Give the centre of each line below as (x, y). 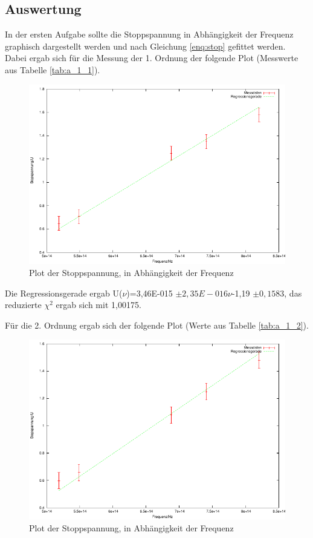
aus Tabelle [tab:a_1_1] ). (53, 69)
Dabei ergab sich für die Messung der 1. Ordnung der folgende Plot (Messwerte (152, 58)
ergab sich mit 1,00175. (98, 305)
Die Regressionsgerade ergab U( (64, 293)
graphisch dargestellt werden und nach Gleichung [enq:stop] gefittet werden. (145, 46)
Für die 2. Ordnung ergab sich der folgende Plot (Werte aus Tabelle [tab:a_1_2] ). (157, 325)
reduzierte (23, 305)
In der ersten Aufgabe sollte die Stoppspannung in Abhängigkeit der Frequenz (149, 34)
